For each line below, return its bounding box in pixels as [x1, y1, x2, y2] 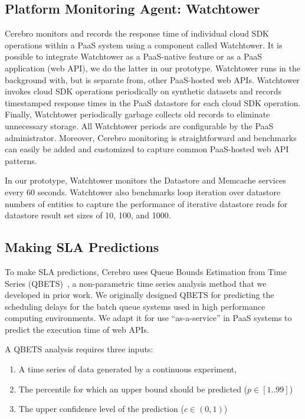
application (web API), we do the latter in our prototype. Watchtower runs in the [5, 61, 300, 74]
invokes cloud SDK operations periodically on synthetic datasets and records [5, 85, 282, 97]
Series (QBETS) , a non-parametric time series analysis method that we [5, 277, 267, 289]
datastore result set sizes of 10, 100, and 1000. [5, 209, 171, 221]
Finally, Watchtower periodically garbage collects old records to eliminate [5, 108, 270, 120]
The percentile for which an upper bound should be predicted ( [18, 382, 248, 395]
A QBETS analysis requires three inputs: [5, 343, 153, 355]
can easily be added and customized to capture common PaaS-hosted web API [5, 143, 289, 155]
